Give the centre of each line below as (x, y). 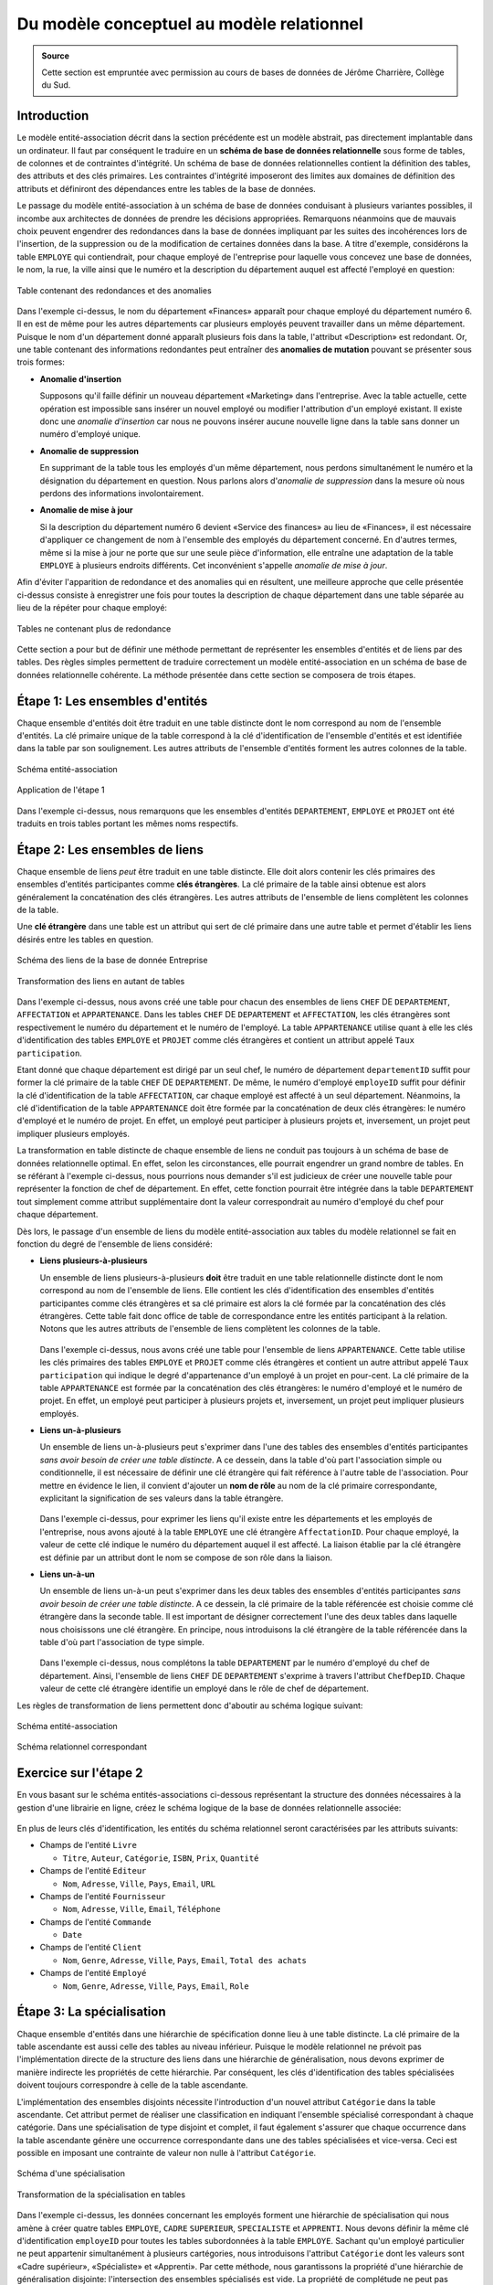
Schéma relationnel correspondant (82, 1747)
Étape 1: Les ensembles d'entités (112, 701)
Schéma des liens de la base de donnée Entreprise (112, 961)
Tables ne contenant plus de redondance (94, 628)
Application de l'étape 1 (61, 790)
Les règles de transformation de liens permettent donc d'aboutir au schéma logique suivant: (190, 1706)
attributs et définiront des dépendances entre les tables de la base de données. (167, 188)
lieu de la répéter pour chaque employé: (92, 608)
